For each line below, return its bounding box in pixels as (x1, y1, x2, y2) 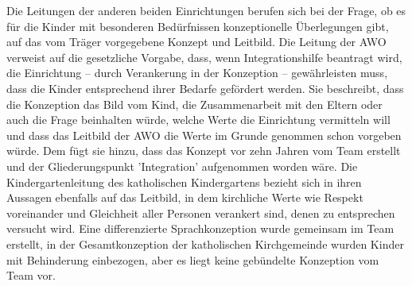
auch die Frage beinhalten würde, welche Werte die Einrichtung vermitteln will (6, 111, 391, 128)
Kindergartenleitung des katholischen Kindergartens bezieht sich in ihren (6, 173, 362, 190)
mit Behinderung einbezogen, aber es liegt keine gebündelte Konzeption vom (6, 251, 379, 268)
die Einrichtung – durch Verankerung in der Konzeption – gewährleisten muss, (6, 64, 388, 81)
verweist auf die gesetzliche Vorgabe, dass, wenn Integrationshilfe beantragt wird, (6, 48, 402, 65)
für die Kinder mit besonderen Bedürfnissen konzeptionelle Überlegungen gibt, (6, 17, 389, 34)
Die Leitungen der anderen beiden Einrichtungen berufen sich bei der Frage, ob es (6, 2, 406, 18)
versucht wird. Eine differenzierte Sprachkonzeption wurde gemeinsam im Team (6, 220, 395, 237)
